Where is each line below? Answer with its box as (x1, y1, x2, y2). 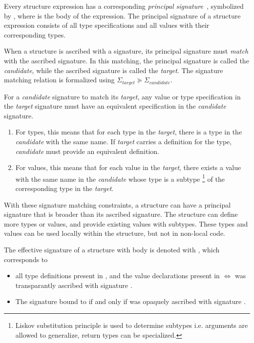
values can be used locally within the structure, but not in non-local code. (4, 228, 225, 238)
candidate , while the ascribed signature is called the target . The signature (4, 65, 223, 75)
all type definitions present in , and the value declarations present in (15, 270, 220, 281)
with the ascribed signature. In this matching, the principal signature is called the (4, 55, 249, 65)
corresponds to (4, 254, 48, 264)
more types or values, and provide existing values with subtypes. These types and (4, 218, 248, 229)
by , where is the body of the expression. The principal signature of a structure (4, 10, 241, 20)
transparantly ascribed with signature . (15, 280, 132, 290)
